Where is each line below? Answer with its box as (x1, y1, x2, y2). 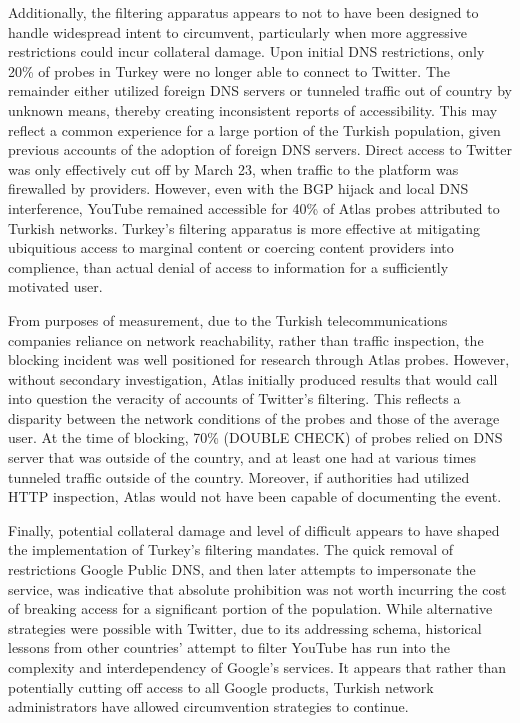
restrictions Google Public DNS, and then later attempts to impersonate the (8, 559, 476, 580)
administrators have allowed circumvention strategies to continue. (8, 696, 409, 717)
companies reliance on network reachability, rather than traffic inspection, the (8, 329, 484, 350)
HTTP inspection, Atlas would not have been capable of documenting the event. (8, 486, 502, 507)
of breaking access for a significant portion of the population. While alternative (8, 598, 493, 619)
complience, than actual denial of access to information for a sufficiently (8, 256, 449, 277)
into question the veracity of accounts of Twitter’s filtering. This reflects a (8, 388, 461, 409)
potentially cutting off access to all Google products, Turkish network (8, 676, 434, 697)
